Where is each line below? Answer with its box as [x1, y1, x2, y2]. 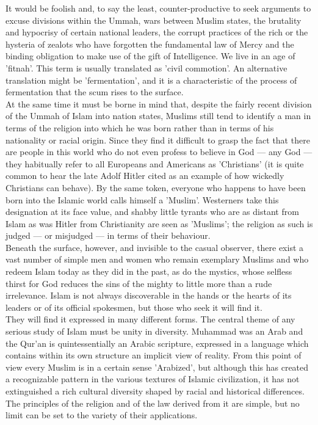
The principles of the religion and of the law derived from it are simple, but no [5, 396, 300, 409]
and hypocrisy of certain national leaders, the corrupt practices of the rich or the [5, 26, 308, 38]
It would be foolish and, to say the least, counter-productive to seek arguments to [5, 2, 311, 14]
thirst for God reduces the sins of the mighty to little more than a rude [5, 277, 272, 289]
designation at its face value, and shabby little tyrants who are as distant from [5, 205, 299, 218]
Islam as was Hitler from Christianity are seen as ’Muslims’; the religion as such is [5, 217, 313, 230]
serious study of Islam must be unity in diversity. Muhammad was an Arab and [5, 325, 303, 338]
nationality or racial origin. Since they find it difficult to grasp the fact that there [5, 133, 310, 146]
